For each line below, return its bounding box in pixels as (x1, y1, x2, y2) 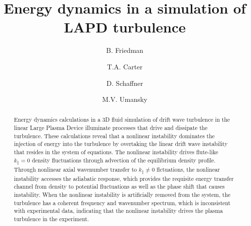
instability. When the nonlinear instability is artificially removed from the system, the (14, 190, 231, 198)
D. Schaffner (106, 78, 143, 88)
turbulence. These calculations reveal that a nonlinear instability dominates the (14, 131, 215, 140)
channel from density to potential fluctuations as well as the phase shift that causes (14, 182, 225, 191)
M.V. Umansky (102, 94, 148, 104)
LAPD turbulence (64, 17, 186, 37)
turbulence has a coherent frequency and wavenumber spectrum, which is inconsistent (14, 198, 231, 207)
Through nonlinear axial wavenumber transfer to (14, 165, 137, 173)
